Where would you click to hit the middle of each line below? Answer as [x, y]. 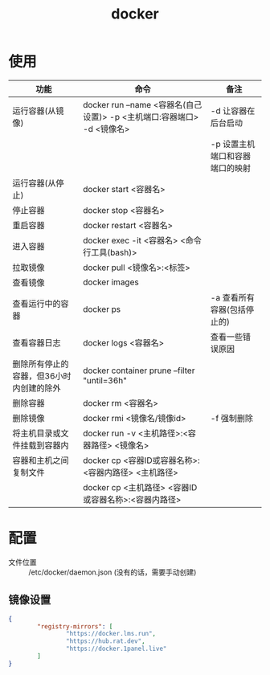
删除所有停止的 [41, 364]
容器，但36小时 [42, 376]
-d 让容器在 [233, 111]
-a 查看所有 [233, 297]
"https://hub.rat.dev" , [106, 641]
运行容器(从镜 [38, 111]
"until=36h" [105, 380]
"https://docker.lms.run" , [111, 634]
